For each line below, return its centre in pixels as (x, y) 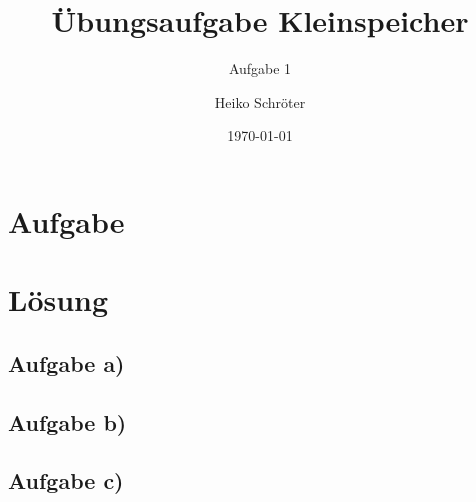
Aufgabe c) (66, 480)
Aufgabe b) (67, 421)
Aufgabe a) (66, 362)
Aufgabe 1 (260, 68)
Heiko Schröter (260, 101)
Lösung (58, 299)
